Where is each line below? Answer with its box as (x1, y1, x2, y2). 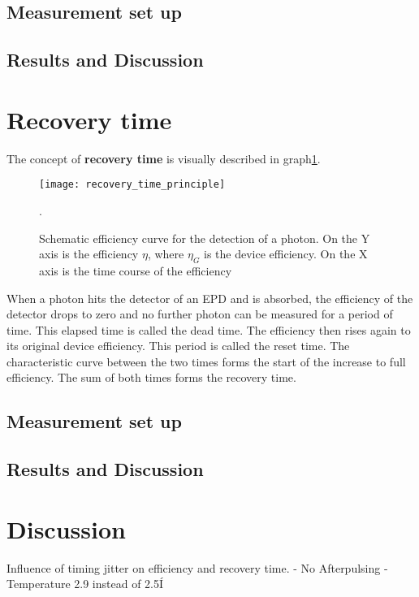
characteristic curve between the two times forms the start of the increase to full (6, 353, 406, 370)
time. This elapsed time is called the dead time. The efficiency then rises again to (6, 321, 411, 338)
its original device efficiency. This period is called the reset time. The (6, 337, 350, 354)
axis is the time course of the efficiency (39, 262, 232, 279)
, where (147, 245, 184, 262)
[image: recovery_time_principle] (39, 179, 226, 191)
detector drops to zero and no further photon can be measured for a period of (6, 305, 393, 322)
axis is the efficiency (39, 245, 139, 262)
